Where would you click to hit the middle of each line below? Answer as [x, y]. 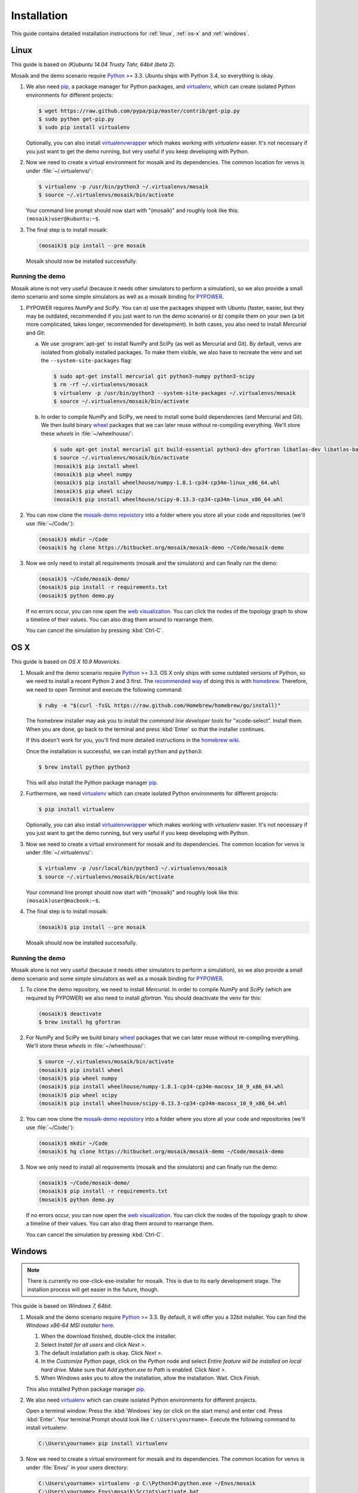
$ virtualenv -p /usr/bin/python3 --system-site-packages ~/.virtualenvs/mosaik [175, 393]
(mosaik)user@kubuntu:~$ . [63, 219]
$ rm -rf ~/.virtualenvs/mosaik [101, 385]
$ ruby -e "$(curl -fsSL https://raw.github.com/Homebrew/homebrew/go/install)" [160, 705]
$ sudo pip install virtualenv [84, 128]
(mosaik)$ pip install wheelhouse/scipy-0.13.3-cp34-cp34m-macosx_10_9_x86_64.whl [163, 1104]
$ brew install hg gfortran [79, 1022]
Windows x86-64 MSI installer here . [70, 1325]
